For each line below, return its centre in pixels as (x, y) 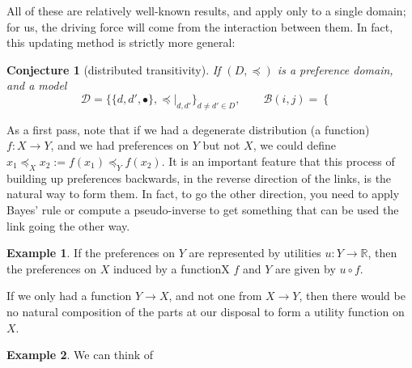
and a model (37, 85)
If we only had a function (69, 296)
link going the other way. (68, 225)
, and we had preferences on (120, 145)
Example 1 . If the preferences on (91, 253)
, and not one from (215, 296)
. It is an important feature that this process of (278, 161)
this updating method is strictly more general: (121, 42)
